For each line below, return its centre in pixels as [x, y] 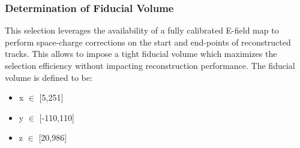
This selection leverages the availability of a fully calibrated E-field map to [142, 30]
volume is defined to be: [49, 77]
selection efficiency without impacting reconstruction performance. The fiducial [150, 65]
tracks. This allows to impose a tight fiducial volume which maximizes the [141, 54]
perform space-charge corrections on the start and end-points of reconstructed [148, 42]
